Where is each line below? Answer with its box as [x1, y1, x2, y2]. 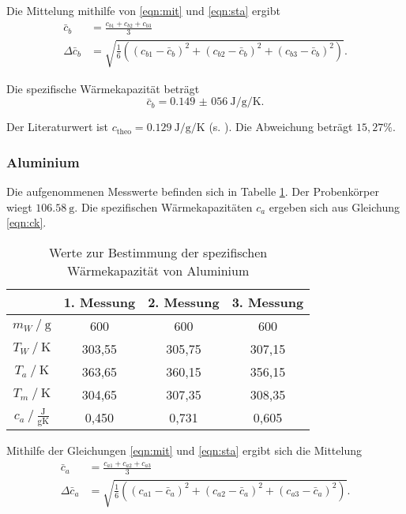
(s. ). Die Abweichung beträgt [209, 118, 353, 135]
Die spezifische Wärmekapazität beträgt [6, 80, 200, 96]
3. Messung [231, 292, 304, 311]
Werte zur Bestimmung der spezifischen [49, 242, 268, 261]
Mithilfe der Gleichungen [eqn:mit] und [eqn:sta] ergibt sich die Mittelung [6, 441, 362, 458]
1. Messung [63, 292, 136, 311]
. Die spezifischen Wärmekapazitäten [74, 198, 253, 215]
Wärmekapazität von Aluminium [66, 261, 250, 280]
